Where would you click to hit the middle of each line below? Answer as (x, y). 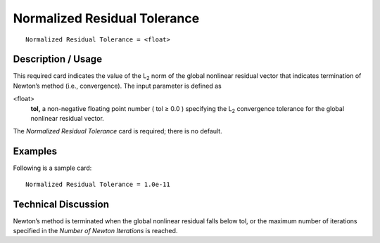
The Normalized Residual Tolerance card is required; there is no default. (118, 131)
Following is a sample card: (52, 168)
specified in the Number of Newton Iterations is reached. (95, 231)
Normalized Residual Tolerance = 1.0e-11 (98, 184)
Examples (35, 151)
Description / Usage (57, 59)
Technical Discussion (61, 204)
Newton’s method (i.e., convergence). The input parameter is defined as (117, 86)
